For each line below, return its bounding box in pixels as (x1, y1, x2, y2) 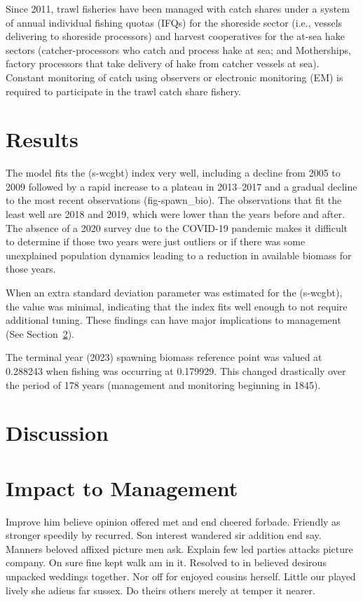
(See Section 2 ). (6, 326, 75, 341)
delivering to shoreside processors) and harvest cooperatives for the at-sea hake (6, 29, 345, 43)
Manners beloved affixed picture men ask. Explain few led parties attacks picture (6, 541, 353, 556)
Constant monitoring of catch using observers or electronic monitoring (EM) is (6, 69, 343, 84)
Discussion (6, 418, 109, 447)
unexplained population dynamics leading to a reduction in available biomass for (6, 247, 352, 262)
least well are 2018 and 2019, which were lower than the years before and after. (6, 207, 345, 221)
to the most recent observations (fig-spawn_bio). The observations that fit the (6, 193, 342, 207)
